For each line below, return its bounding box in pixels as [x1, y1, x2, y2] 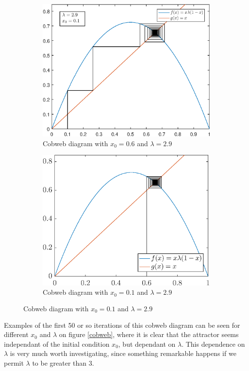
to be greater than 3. [32, 357, 94, 368]
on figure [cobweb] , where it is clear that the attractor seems [59, 329, 239, 339]
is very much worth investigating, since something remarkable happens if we [10, 348, 236, 358]
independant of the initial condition [4, 338, 110, 349]
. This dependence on [182, 338, 245, 349]
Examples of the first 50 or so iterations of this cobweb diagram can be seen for [4, 320, 240, 330]
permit [4, 357, 24, 368]
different [4, 329, 29, 339]
